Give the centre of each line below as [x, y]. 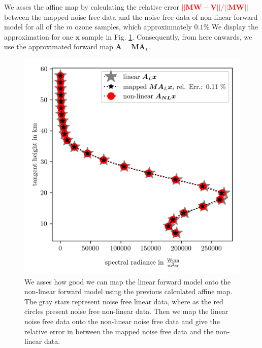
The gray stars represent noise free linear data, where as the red [124, 301]
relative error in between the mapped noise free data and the [119, 331]
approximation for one [39, 36]
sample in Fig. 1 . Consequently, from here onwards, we [167, 36]
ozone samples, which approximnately [133, 27]
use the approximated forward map [59, 46]
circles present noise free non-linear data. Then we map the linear [126, 311]
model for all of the [34, 27]
